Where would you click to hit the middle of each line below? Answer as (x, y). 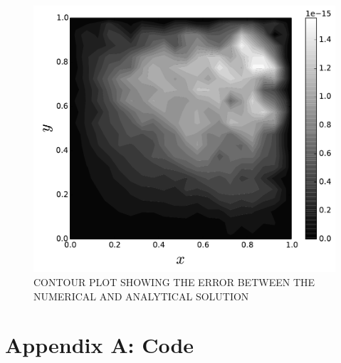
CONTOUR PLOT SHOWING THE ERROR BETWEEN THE (174, 282)
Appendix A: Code (100, 345)
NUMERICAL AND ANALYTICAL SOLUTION (141, 296)
